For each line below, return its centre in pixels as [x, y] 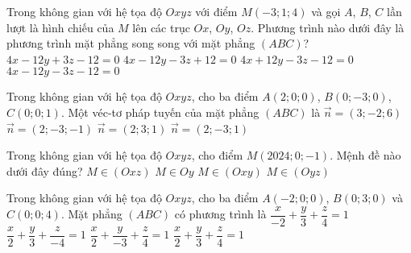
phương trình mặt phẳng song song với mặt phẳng [131, 43]
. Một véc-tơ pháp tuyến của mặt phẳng [160, 112]
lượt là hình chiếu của [60, 27]
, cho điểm [217, 155]
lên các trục [161, 27]
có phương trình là [220, 214]
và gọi [326, 11]
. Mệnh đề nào [365, 155]
